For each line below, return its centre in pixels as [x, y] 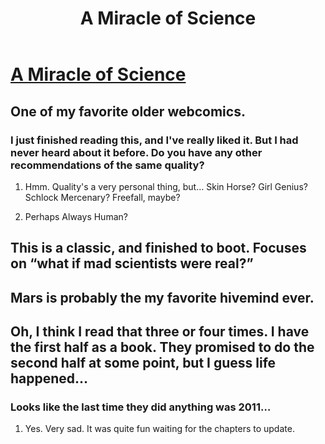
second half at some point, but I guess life [143, 363]
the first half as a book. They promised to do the [162, 347]
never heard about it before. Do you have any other [136, 152]
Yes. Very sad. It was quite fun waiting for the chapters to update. [159, 429]
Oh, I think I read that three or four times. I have [160, 332]
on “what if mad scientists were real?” [132, 263]
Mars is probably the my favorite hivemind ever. [162, 297]
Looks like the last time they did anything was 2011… [141, 407]
